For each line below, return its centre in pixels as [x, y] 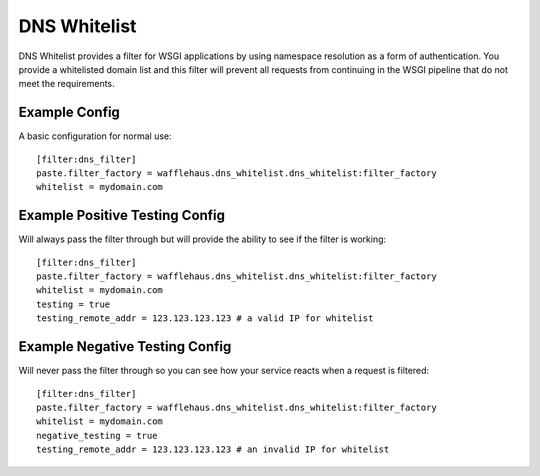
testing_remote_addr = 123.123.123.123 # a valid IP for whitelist [205, 318]
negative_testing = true [97, 435]
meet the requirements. [66, 84]
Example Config [69, 112]
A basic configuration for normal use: [95, 136]
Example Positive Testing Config [121, 215]
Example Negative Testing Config [125, 346]
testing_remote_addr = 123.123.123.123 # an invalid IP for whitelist [213, 449]
